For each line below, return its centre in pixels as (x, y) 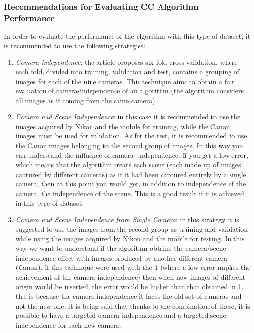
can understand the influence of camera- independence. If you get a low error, (132, 155)
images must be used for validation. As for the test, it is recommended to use (131, 136)
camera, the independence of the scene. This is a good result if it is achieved (130, 193)
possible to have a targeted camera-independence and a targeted (112, 315)
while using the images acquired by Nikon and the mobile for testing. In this (130, 238)
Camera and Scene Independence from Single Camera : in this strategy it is (127, 219)
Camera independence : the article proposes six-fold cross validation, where (127, 62)
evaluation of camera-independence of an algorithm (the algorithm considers (130, 91)
